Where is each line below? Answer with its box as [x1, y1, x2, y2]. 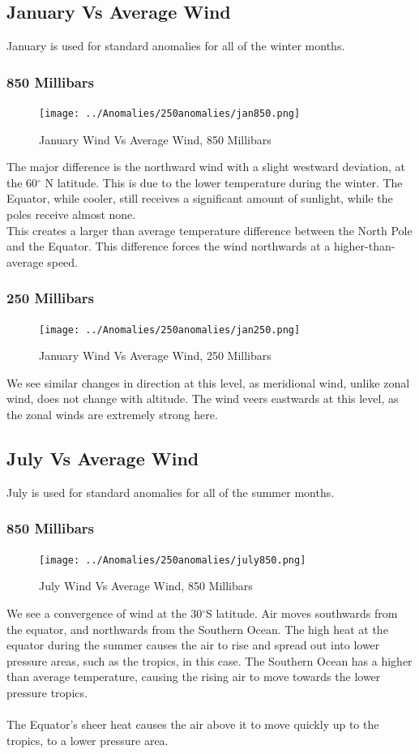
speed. [47, 253, 78, 270]
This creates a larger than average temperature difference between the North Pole [6, 221, 413, 238]
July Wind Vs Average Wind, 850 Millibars [39, 577, 253, 594]
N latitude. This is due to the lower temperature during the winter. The [45, 174, 403, 191]
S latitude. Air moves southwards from [206, 604, 398, 621]
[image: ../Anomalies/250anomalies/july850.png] [39, 554, 306, 566]
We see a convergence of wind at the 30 [6, 604, 203, 621]
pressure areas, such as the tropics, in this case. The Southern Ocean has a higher [6, 652, 413, 669]
